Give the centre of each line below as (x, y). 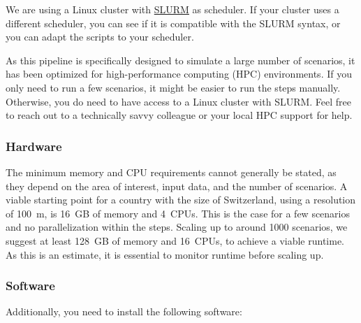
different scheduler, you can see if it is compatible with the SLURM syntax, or (173, 23)
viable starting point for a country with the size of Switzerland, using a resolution (181, 200)
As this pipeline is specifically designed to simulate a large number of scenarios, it (180, 60)
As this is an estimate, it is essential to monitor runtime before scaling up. (165, 254)
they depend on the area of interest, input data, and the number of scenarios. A (177, 186)
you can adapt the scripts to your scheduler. (100, 37)
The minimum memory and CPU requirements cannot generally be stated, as (171, 172)
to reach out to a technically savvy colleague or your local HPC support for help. (179, 115)
